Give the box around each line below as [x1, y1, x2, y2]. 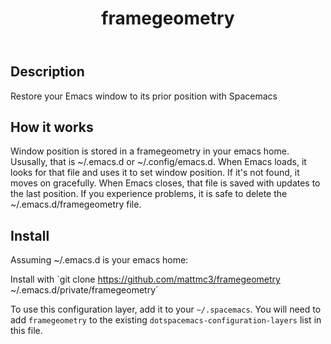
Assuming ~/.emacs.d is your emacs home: [10, 254, 189, 266]
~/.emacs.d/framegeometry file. [10, 198, 142, 211]
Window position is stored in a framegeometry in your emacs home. [10, 145, 290, 157]
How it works [10, 119, 94, 136]
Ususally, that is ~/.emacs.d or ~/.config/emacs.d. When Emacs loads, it [10, 156, 307, 168]
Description [10, 63, 85, 81]
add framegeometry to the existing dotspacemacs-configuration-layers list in [10, 314, 322, 326]
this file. [10, 325, 43, 337]
